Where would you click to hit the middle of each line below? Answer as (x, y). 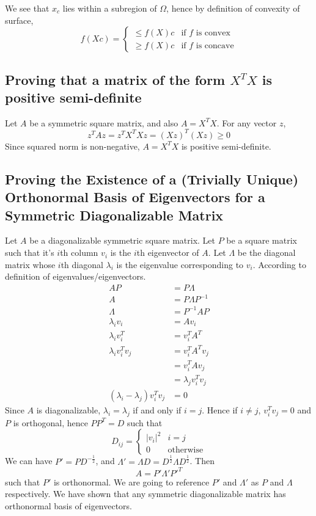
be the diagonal (266, 253)
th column (79, 253)
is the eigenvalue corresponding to (180, 264)
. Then (202, 461)
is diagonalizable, (68, 409)
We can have (29, 461)
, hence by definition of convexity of (233, 8)
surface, (19, 20)
